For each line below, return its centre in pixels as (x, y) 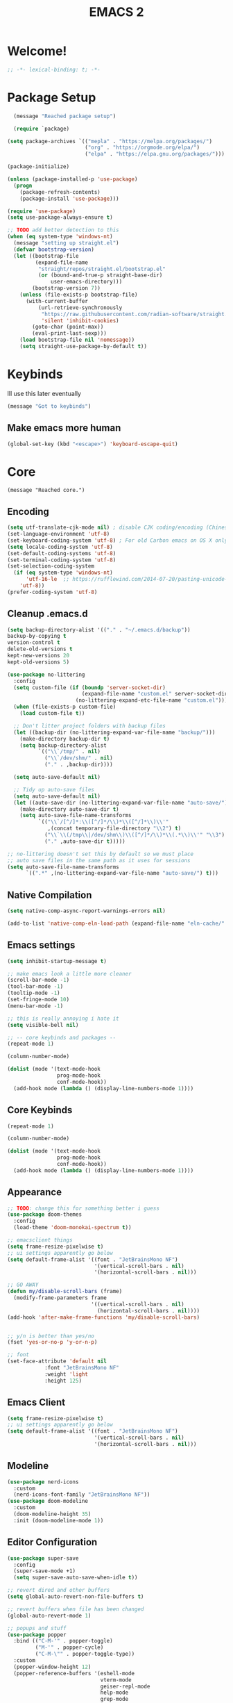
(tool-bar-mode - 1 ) (35, 987)
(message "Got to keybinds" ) (49, 406)
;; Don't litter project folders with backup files (90, 726)
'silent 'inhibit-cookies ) (80, 320)
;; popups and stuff (37, 1628)
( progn (23, 186)
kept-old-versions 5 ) (38, 662)
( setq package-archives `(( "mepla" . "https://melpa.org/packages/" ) (110, 141)
